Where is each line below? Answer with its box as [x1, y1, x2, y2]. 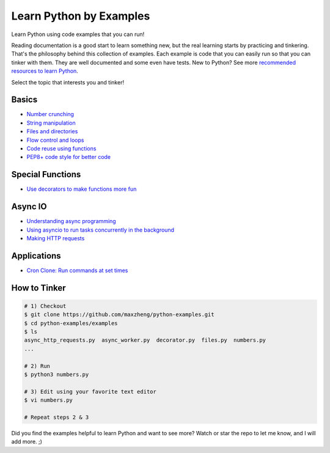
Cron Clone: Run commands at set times [26, 267, 128, 274]
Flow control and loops [26, 136, 84, 144]
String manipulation [26, 119, 76, 127]
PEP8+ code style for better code [26, 153, 111, 161]
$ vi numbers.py [24, 397, 73, 403]
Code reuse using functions [26, 144, 97, 152]
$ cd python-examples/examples [24, 320, 119, 326]
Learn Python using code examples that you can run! [11, 31, 145, 38]
